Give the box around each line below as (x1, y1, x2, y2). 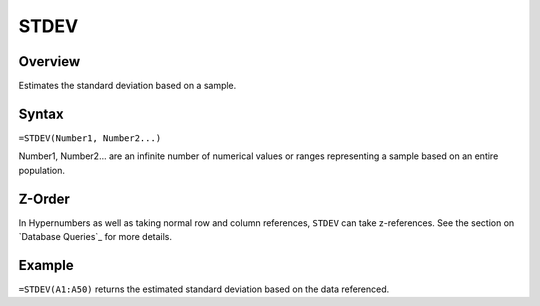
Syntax (18, 105, 64, 122)
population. (18, 164, 65, 176)
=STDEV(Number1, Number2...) (18, 132, 162, 144)
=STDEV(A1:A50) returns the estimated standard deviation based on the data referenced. (18, 283, 390, 295)
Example (18, 256, 74, 274)
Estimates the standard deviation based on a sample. (18, 80, 237, 92)
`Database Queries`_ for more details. (18, 231, 173, 243)
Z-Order (18, 190, 70, 207)
